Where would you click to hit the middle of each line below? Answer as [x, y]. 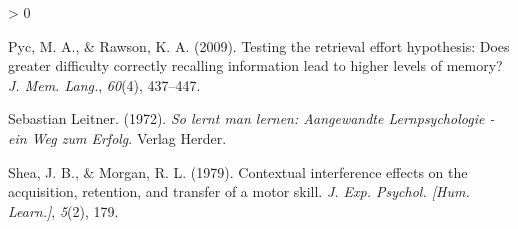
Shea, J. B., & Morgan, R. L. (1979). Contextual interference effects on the [238, 171]
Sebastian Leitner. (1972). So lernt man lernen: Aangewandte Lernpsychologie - [251, 118]
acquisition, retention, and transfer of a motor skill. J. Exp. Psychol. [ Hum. [239, 191]
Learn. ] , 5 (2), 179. [63, 210]
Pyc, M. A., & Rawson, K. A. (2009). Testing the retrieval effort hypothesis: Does [259, 45]
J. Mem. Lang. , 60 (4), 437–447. [104, 84]
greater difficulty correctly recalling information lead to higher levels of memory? [255, 65]
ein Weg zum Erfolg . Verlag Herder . [117, 137]
